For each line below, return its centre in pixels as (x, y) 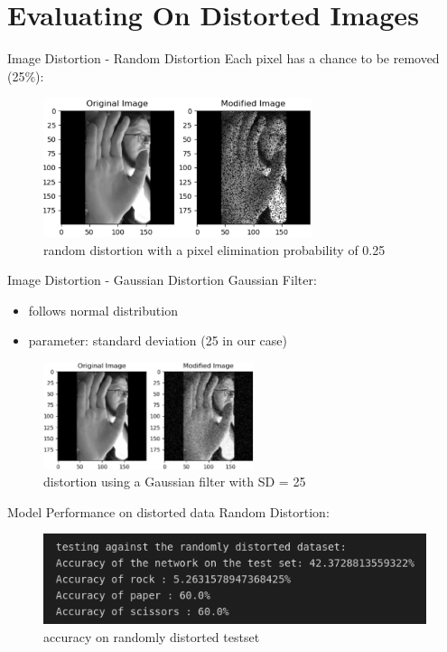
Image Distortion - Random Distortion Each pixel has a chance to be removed (223, 58)
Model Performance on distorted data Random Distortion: (168, 511)
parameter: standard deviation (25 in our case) (158, 340)
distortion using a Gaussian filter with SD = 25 (175, 482)
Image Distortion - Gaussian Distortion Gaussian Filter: (162, 280)
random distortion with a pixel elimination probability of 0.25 (214, 249)
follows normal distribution (103, 310)
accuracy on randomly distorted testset (152, 636)
